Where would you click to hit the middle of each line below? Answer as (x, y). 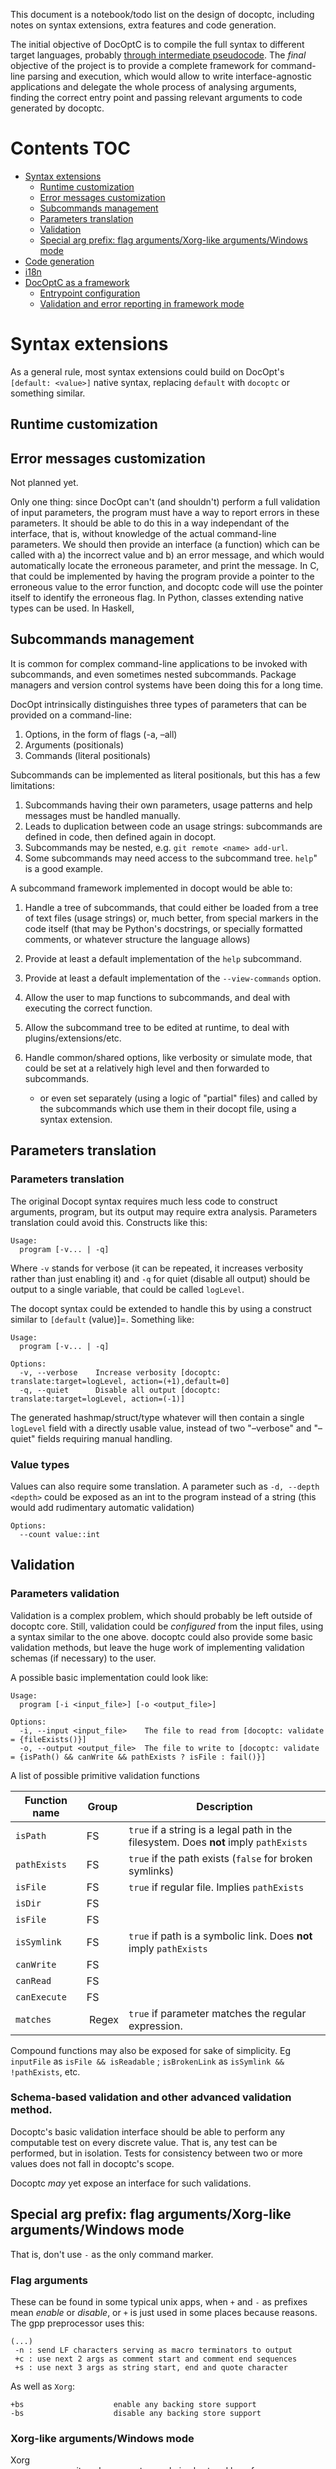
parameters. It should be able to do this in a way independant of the (150, 523)
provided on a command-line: (71, 715)
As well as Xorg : (42, 2386)
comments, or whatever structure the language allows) (137, 939)
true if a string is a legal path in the (210, 1829)
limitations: (33, 785)
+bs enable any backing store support (133, 2404)
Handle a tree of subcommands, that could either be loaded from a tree (171, 907)
